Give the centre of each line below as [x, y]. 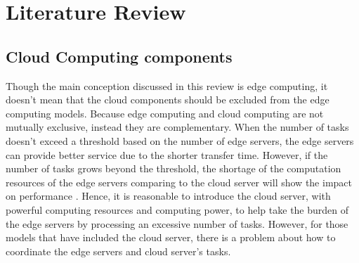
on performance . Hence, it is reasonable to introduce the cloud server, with [168, 196]
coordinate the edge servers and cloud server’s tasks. [118, 251]
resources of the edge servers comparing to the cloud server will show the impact [179, 182]
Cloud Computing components [119, 56]
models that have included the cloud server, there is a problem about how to [171, 237]
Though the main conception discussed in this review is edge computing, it [167, 85]
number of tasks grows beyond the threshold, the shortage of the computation [174, 168]
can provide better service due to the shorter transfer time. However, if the [167, 154]
